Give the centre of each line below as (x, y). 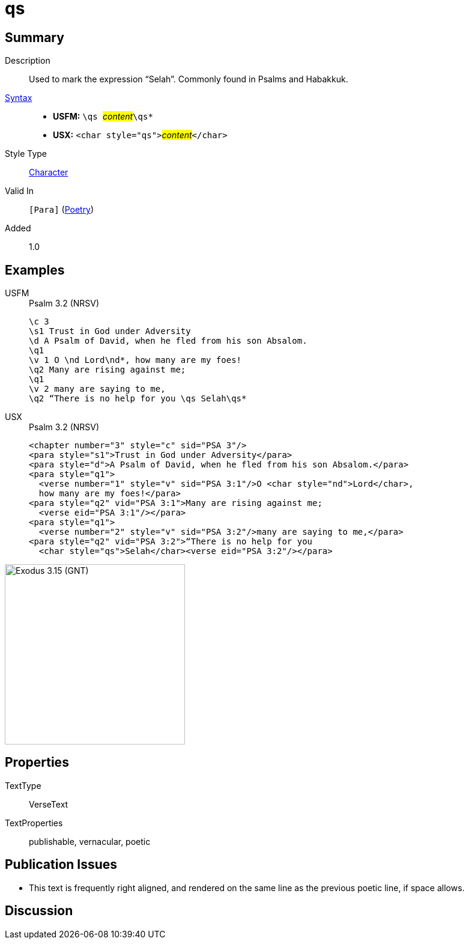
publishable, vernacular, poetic (90, 841)
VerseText (49, 804)
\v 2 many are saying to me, (97, 389)
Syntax (19, 98)
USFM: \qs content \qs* (103, 117)
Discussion (39, 911)
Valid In (20, 191)
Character (49, 172)
